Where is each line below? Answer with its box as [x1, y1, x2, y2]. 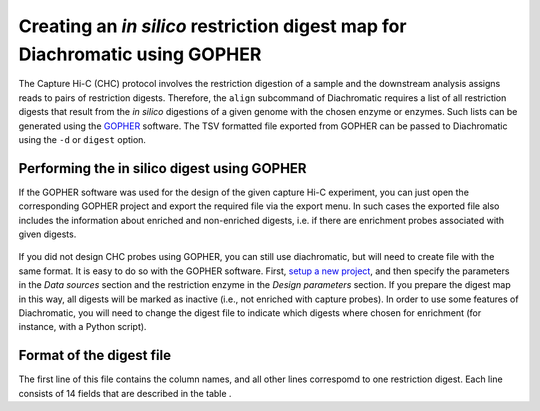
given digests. [18, 228, 77, 240]
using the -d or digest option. [18, 133, 147, 145]
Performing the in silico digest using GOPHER [18, 160, 307, 177]
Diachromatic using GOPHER [18, 43, 262, 65]
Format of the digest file [18, 347, 172, 364]
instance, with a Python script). [18, 321, 147, 333]
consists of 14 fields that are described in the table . [18, 387, 232, 399]
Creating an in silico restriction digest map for [18, 15, 407, 37]
